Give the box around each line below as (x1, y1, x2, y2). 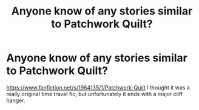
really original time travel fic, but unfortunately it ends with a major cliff (6, 90, 183, 97)
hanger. (6, 97, 25, 104)
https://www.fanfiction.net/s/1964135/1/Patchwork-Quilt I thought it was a (6, 83, 190, 91)
